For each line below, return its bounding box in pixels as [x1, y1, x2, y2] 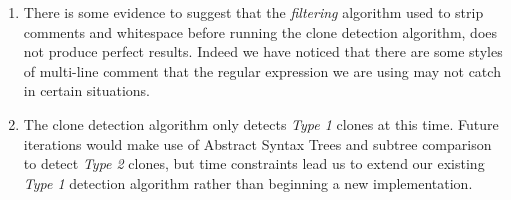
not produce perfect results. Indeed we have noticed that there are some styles [23, 41, 503, 62]
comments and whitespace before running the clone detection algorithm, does [23, 21, 498, 42]
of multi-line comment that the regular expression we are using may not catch [23, 60, 501, 81]
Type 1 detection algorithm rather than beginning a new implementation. [23, 172, 473, 193]
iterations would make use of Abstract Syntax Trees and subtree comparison [23, 133, 492, 154]
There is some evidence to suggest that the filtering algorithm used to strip [23, 2, 484, 22]
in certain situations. [23, 80, 151, 101]
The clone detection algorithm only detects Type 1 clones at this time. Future [23, 113, 499, 134]
